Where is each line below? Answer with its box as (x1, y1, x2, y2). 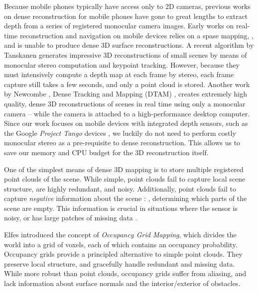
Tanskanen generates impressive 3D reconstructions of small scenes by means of (4, 49, 247, 60)
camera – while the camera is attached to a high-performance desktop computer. (4, 108, 250, 118)
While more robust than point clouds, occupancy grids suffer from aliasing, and (4, 268, 247, 279)
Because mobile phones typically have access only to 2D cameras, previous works (4, 1, 251, 11)
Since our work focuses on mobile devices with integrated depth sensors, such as (4, 118, 248, 128)
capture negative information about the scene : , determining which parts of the (4, 193, 247, 203)
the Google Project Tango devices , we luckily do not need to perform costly (4, 127, 236, 138)
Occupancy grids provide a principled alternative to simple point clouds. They (4, 249, 243, 259)
